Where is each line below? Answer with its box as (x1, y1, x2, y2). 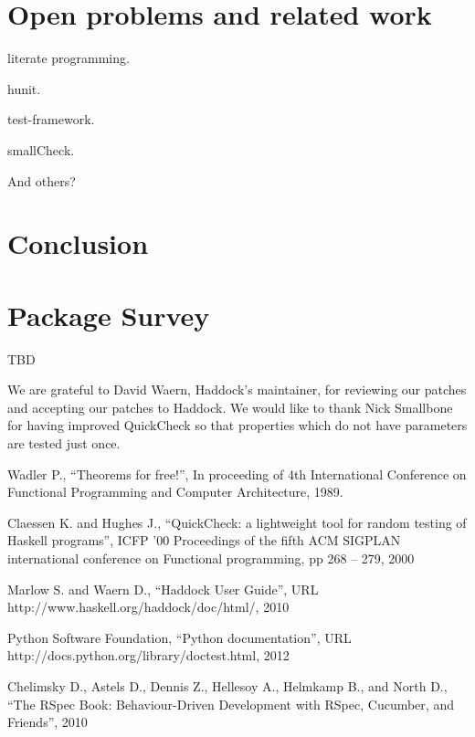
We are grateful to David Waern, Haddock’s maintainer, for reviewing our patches (7, 380, 467, 399)
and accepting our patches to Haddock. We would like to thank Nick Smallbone (7, 397, 453, 416)
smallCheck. (7, 140, 75, 159)
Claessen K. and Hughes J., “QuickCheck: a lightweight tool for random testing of (7, 512, 467, 532)
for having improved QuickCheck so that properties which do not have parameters (7, 416, 468, 435)
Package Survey (7, 296, 210, 333)
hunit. (7, 79, 41, 98)
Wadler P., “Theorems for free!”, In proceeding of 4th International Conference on (7, 464, 467, 483)
